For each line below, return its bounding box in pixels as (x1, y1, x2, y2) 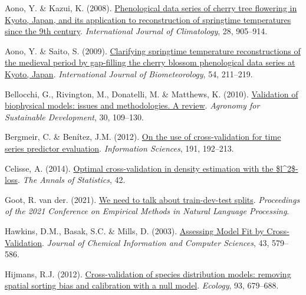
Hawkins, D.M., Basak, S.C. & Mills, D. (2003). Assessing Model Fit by (5, 224, 264, 237)
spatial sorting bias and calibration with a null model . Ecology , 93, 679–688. (5, 279, 279, 291)
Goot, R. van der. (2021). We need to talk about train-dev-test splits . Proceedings (5, 193, 300, 205)
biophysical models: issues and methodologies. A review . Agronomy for (5, 99, 260, 112)
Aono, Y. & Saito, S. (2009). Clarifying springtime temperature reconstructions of (5, 44, 301, 57)
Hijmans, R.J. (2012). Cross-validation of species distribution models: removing (5, 267, 291, 280)
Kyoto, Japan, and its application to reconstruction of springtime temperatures (5, 13, 291, 25)
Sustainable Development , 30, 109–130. (5, 110, 144, 123)
